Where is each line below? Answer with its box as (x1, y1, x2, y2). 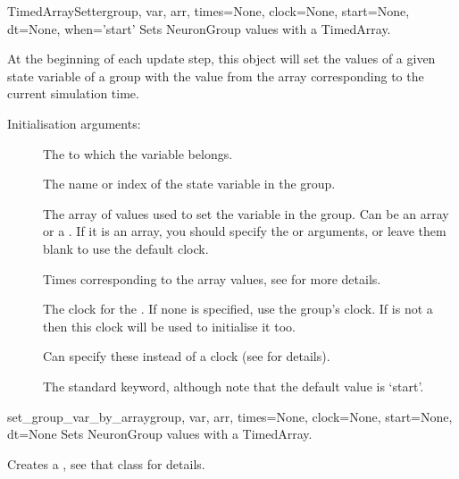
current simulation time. (7, 84, 139, 103)
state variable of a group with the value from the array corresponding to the (7, 66, 424, 85)
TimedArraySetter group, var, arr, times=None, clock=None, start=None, (7, 2, 410, 20)
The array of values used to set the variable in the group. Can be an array (43, 204, 449, 223)
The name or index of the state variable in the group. (43, 174, 336, 193)
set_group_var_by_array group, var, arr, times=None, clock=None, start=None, (7, 407, 453, 425)
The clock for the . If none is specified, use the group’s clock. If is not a (43, 299, 433, 318)
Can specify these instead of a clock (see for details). (43, 347, 330, 366)
